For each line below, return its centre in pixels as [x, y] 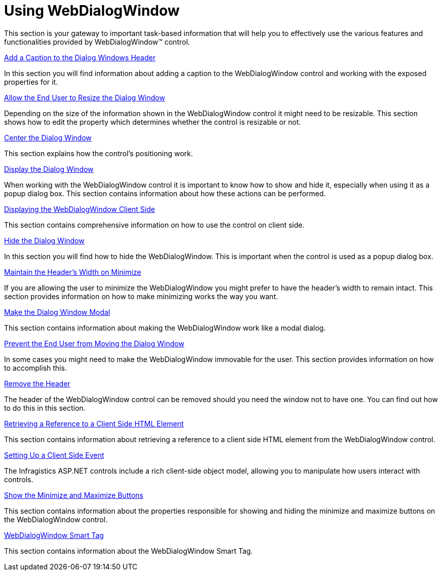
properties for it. [31, 82]
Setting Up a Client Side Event [54, 455]
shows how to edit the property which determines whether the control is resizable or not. [153, 122]
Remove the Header [37, 383]
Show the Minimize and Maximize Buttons [74, 495]
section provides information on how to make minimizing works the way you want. [141, 296]
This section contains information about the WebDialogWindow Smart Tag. [128, 551]
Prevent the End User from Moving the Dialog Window [94, 343]
